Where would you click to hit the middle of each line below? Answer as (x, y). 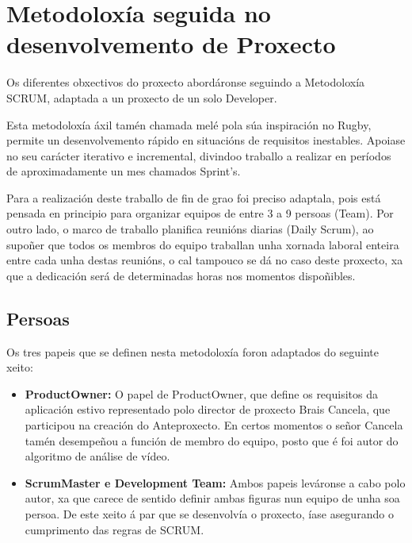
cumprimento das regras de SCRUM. (114, 529)
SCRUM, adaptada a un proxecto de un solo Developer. (142, 97)
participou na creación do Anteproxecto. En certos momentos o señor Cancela (214, 425)
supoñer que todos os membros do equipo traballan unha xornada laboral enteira (203, 244)
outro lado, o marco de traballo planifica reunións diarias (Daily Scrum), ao (190, 229)
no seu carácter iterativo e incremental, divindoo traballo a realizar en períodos (199, 155)
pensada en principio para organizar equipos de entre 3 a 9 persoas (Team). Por (200, 213)
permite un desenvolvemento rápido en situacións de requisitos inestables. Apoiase (206, 140)
